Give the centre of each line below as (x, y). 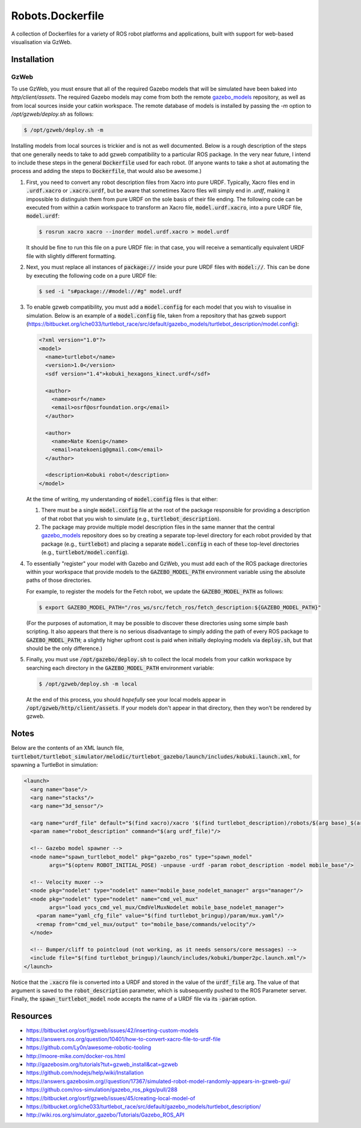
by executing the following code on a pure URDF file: (91, 276)
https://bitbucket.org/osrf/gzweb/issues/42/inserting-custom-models (112, 1030)
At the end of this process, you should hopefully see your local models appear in (126, 699)
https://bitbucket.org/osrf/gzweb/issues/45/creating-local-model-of (111, 1098)
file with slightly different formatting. (71, 256)
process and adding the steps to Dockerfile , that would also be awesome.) (106, 171)
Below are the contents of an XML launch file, (68, 748)
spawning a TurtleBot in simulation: (55, 765)
